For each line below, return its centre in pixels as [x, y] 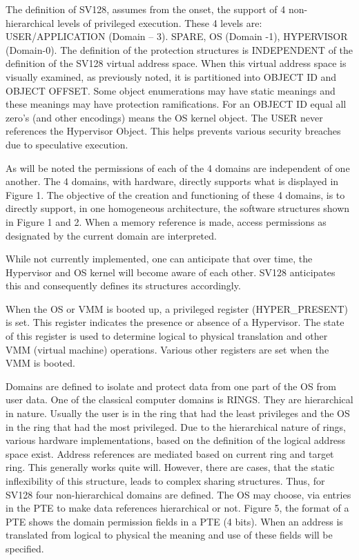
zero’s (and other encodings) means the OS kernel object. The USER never [164, 117]
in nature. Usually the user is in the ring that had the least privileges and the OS [178, 413]
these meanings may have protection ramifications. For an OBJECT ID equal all [176, 104]
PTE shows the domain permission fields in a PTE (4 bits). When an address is [174, 521]
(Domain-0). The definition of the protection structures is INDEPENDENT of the [179, 49]
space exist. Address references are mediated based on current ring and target [170, 453]
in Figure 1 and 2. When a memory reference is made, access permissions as [166, 221]
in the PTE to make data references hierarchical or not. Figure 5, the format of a [177, 508]
